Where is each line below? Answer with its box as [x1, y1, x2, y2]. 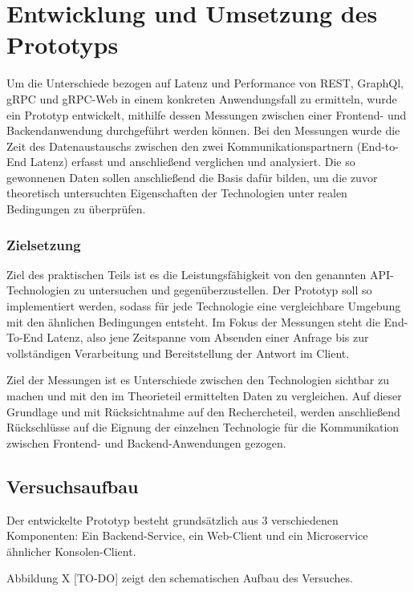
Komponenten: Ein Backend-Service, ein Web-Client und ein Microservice [6, 527, 368, 544]
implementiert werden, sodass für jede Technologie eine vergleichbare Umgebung [6, 298, 401, 314]
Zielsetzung [6, 234, 81, 254]
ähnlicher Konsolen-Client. [6, 542, 136, 559]
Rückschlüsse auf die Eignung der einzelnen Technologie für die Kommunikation [6, 419, 400, 436]
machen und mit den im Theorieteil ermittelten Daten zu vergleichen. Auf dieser [6, 387, 402, 404]
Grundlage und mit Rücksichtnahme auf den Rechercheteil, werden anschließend [6, 403, 400, 420]
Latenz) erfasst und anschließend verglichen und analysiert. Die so [30, 153, 355, 170]
